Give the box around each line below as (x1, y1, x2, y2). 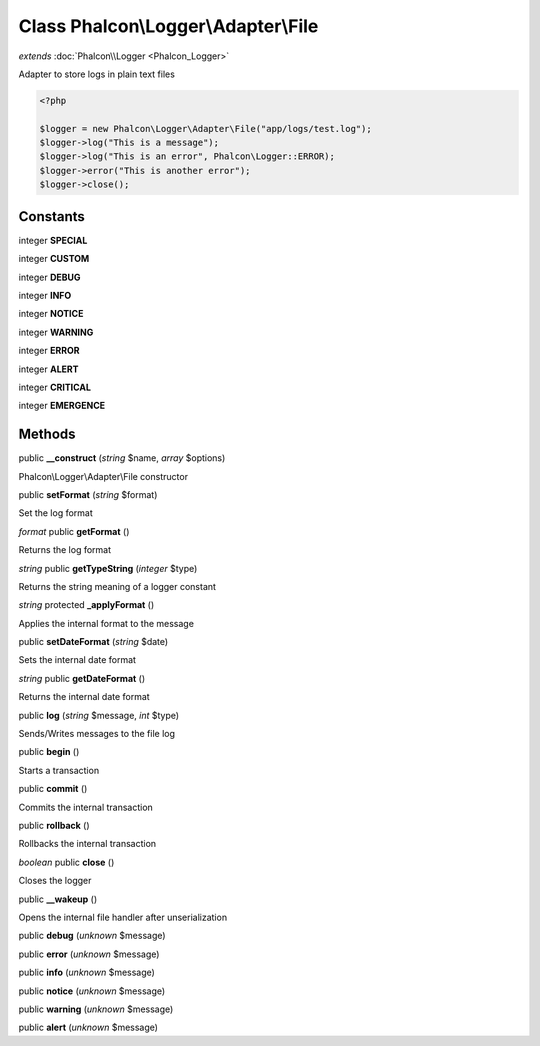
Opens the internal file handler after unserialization (18, 911, 228, 923)
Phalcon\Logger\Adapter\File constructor (18, 470, 189, 482)
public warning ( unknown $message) (18, 1003, 174, 1015)
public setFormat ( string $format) (18, 488, 158, 500)
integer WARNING (18, 326, 94, 338)
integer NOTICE (18, 308, 84, 320)
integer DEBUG (18, 271, 81, 283)
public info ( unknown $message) (18, 966, 155, 979)
